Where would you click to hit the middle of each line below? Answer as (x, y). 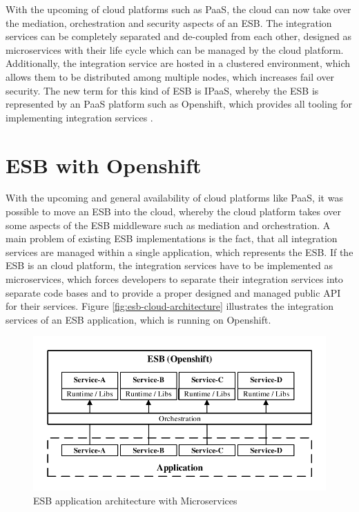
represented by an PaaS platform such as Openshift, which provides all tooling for (179, 104)
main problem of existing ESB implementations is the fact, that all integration (172, 238)
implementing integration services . (79, 117)
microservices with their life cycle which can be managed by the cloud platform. (175, 49)
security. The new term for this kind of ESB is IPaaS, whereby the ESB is (162, 90)
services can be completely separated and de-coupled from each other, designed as (178, 36)
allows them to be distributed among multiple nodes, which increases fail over (170, 76)
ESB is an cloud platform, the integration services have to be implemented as (169, 265)
